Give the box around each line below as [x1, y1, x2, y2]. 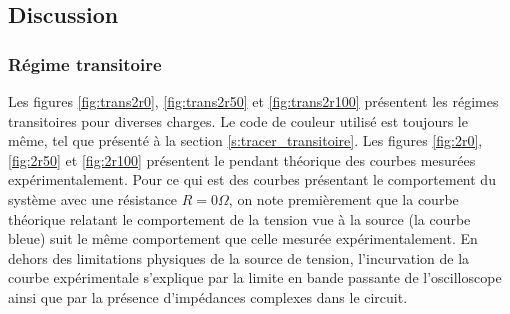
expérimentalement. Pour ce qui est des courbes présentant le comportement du [8, 169, 496, 190]
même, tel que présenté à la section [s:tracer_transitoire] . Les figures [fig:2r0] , [8, 130, 483, 151]
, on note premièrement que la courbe [228, 188, 459, 209]
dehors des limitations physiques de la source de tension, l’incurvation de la [8, 247, 470, 268]
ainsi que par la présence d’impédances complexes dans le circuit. [8, 286, 408, 307]
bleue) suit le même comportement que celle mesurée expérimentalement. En [8, 228, 478, 249]
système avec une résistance [8, 188, 178, 209]
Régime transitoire [8, 51, 162, 76]
